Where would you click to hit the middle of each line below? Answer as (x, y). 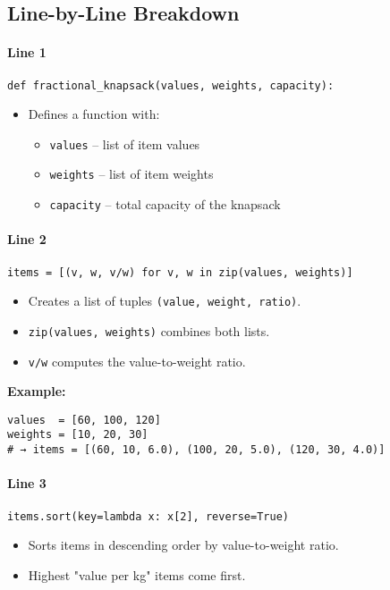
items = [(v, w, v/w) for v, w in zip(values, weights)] (180, 272)
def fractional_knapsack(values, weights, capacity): (171, 85)
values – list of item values (125, 143)
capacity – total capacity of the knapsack (165, 204)
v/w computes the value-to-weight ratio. (137, 361)
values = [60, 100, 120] (84, 420)
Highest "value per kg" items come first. (137, 574)
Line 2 (27, 239)
